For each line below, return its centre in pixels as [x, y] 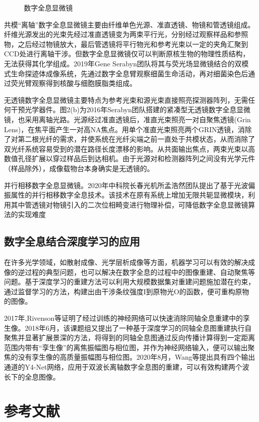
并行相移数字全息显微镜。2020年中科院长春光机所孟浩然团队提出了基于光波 [126, 185]
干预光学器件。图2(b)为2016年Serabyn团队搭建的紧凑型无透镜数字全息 [124, 109]
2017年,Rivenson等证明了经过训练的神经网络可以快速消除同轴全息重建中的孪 [127, 318]
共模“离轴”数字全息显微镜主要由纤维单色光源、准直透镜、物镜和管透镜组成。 [129, 24]
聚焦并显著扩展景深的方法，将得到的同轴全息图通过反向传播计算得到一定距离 [129, 337]
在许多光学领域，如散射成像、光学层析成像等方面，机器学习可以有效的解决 [126, 262]
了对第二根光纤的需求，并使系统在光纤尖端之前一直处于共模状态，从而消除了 [129, 139]
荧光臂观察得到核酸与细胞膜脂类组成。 [73, 83]
